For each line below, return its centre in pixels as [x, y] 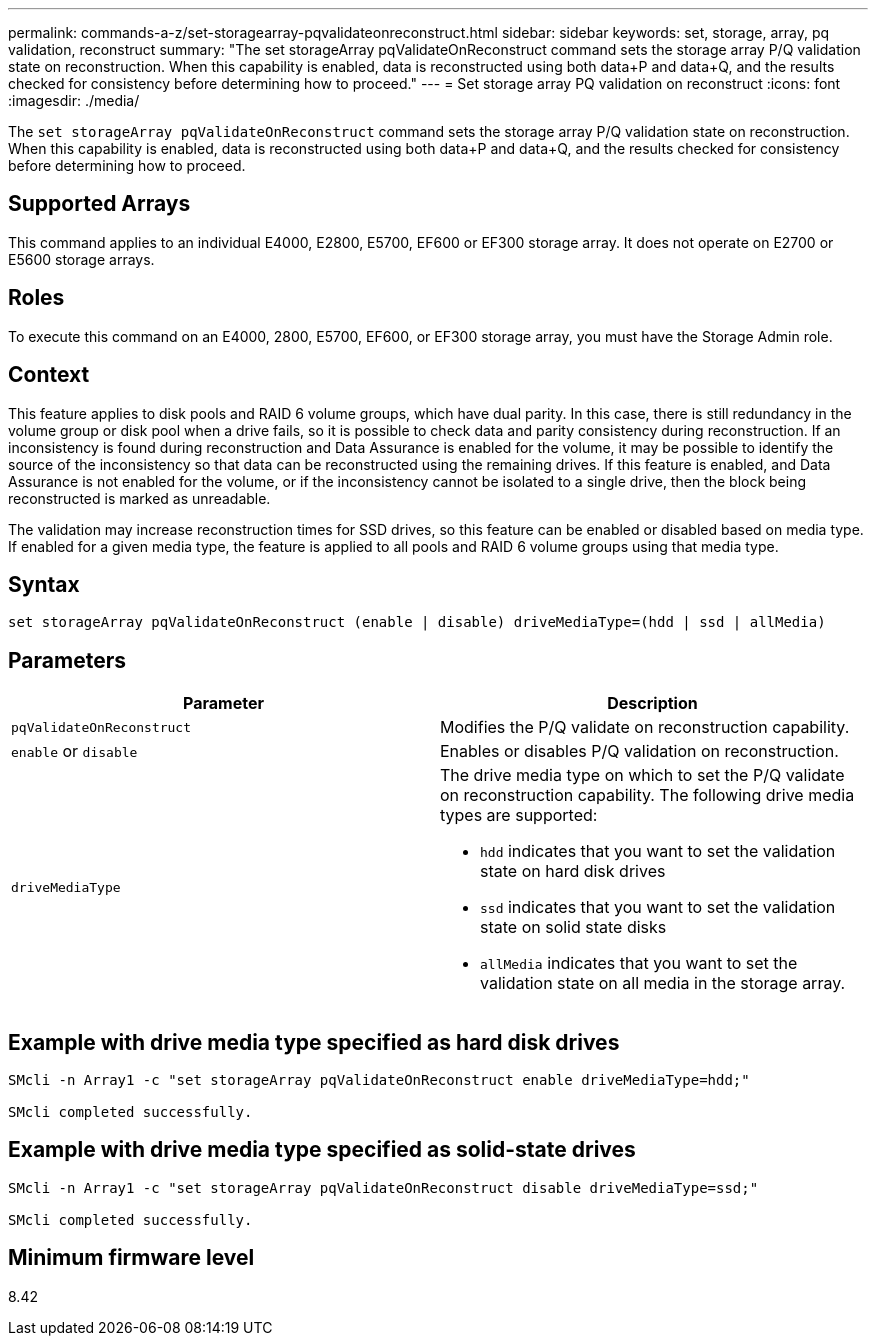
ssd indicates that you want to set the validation [658, 907]
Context [49, 375]
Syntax [44, 584]
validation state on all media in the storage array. [663, 983]
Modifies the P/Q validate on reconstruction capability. [645, 727]
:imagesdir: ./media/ [74, 100]
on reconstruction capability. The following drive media [647, 795]
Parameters [67, 660]
